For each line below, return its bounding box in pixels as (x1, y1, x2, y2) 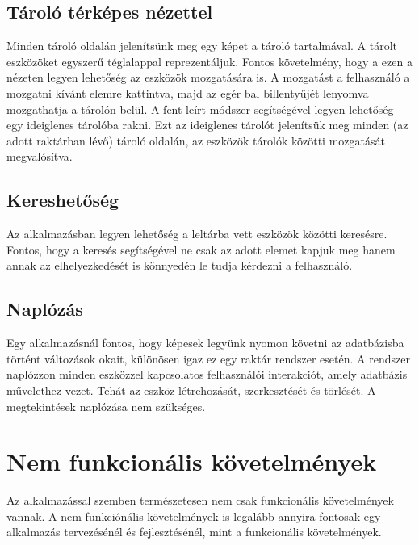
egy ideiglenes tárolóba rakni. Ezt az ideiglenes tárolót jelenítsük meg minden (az (6, 116, 409, 133)
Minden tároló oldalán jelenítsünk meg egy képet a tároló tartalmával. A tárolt (6, 37, 398, 54)
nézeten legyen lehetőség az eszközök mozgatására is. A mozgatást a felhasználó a (6, 69, 410, 86)
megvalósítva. (6, 148, 73, 165)
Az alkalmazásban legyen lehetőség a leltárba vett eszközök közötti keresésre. (6, 225, 388, 242)
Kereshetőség (6, 187, 119, 212)
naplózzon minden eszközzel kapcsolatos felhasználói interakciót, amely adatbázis (6, 366, 408, 383)
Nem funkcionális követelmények (6, 445, 377, 478)
